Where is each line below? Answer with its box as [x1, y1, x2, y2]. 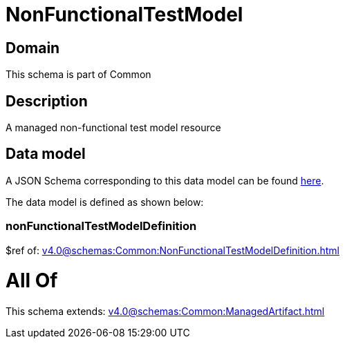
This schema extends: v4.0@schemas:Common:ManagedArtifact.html [6, 305, 325, 318]
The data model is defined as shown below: [6, 195, 204, 208]
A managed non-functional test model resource [6, 122, 221, 134]
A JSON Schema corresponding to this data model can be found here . [6, 174, 324, 187]
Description [6, 92, 88, 110]
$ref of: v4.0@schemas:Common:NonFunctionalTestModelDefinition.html [6, 244, 339, 256]
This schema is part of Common [6, 68, 151, 81]
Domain [6, 39, 60, 57]
